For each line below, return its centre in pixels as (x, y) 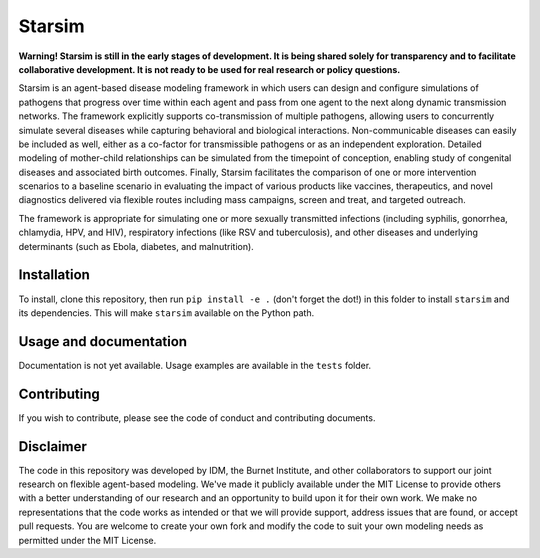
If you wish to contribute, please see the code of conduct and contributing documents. (197, 417)
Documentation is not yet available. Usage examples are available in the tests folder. (195, 365)
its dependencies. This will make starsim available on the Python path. (166, 312)
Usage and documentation (103, 341)
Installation (54, 275)
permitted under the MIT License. (87, 540)
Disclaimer (52, 446)
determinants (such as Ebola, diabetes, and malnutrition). (136, 246)
